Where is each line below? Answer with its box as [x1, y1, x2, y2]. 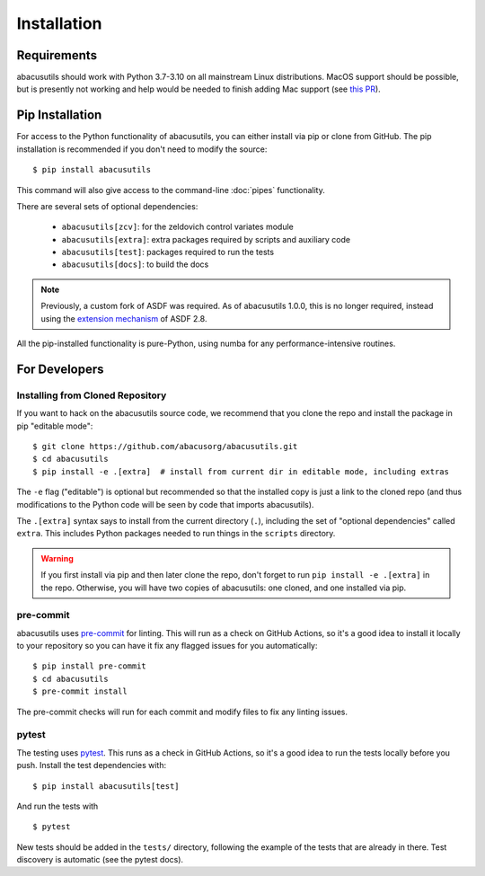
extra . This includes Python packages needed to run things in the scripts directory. [16, 528, 336, 539]
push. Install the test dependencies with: [16, 760, 166, 771]
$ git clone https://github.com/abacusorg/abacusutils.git [32, 441, 298, 451]
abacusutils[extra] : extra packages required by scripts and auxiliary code [61, 234, 350, 244]
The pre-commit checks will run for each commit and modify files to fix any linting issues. [16, 706, 348, 717]
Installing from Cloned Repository [16, 389, 167, 402]
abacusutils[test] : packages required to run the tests [61, 247, 274, 258]
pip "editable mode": [16, 420, 93, 431]
